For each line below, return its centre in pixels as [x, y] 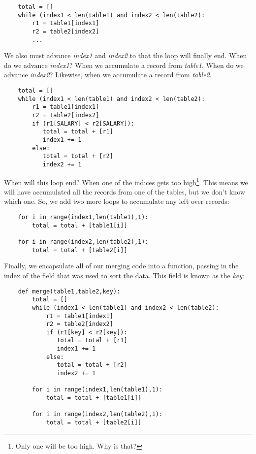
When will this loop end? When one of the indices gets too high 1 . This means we [126, 181]
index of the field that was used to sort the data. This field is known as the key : [124, 275]
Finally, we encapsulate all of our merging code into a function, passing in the [121, 266]
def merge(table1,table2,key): [69, 291]
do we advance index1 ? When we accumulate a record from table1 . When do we [124, 65]
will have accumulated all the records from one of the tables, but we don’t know [125, 191]
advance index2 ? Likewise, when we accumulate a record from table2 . [108, 75]
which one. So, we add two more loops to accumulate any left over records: [117, 201]
